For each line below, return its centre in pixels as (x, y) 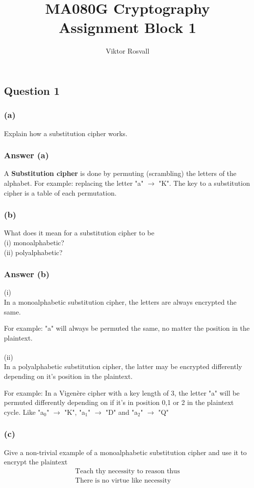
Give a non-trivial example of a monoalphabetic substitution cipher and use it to (126, 452)
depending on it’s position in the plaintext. (68, 376)
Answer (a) (26, 155)
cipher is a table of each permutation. (60, 192)
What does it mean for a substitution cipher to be (79, 233)
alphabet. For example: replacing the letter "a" (74, 183)
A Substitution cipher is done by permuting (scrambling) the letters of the (120, 173)
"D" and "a (122, 412)
